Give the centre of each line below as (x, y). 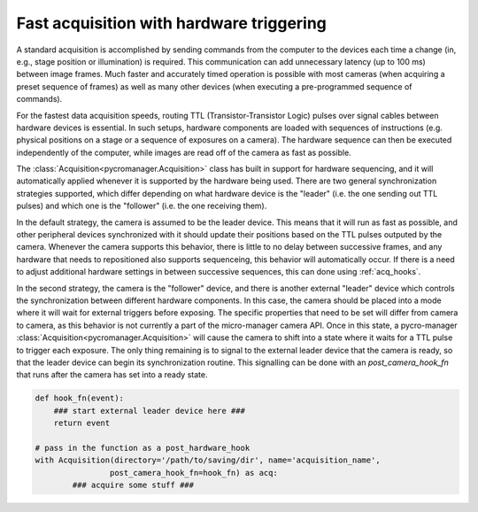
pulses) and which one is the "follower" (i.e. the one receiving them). (142, 206)
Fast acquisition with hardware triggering (172, 23)
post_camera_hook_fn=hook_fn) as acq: (193, 473)
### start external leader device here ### (149, 411)
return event (82, 423)
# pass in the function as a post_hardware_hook (143, 448)
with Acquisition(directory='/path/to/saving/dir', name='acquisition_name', (208, 460)
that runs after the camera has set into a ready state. (112, 375)
